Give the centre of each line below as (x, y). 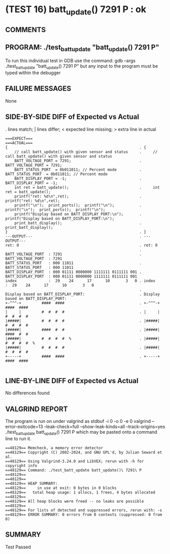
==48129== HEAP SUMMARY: (31, 484)
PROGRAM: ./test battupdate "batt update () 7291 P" (82, 48)
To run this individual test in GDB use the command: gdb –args (71, 61)
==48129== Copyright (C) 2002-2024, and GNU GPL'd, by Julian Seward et (84, 453)
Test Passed (18, 547)
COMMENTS (26, 30)
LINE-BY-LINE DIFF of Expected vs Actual (72, 380)
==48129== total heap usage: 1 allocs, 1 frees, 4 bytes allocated (80, 493)
